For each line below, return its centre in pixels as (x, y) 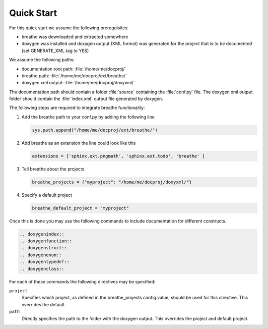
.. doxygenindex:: (42, 234)
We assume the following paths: (42, 60)
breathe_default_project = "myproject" (80, 208)
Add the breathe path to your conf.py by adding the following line (88, 117)
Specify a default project (47, 195)
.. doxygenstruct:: (43, 248)
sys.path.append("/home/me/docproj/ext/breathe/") (95, 130)
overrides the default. (44, 304)
